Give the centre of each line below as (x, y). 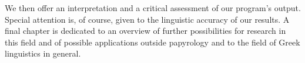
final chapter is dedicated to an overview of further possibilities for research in (145, 31)
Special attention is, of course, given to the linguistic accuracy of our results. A (147, 19)
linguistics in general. (43, 53)
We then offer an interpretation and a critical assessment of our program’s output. (153, 8)
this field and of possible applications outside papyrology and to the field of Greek (152, 42)
